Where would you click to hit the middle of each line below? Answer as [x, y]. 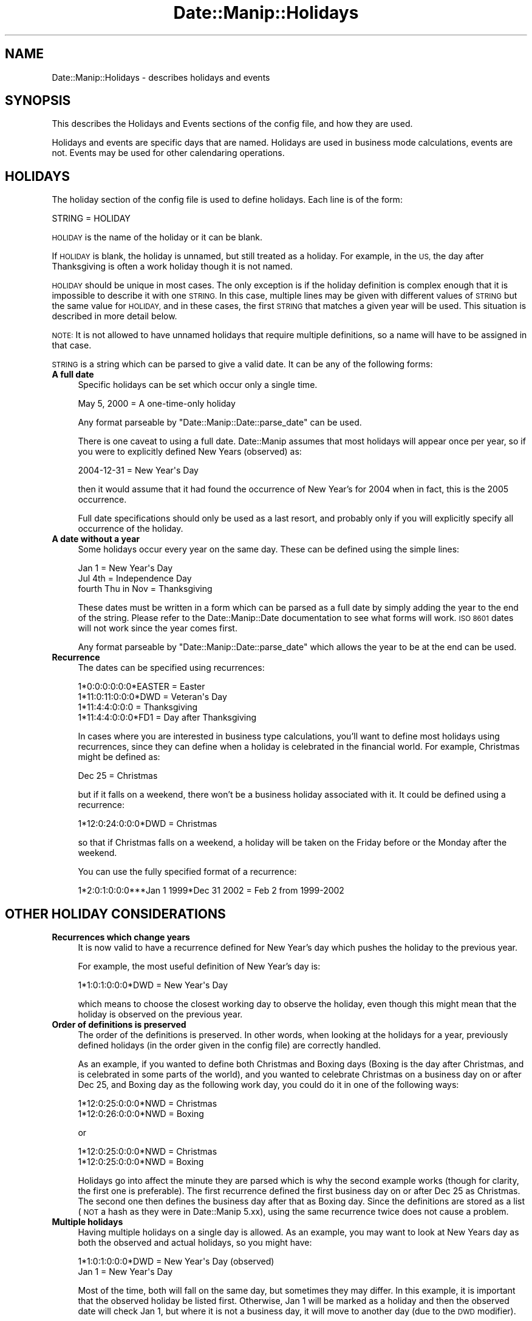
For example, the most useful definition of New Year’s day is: [199, 966]
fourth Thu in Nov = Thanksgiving [145, 589]
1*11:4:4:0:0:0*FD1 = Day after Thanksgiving [167, 718]
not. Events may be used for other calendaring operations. [168, 153]
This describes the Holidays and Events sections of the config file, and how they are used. [232, 124]
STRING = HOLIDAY [91, 219]
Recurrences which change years [121, 937]
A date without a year [96, 539]
